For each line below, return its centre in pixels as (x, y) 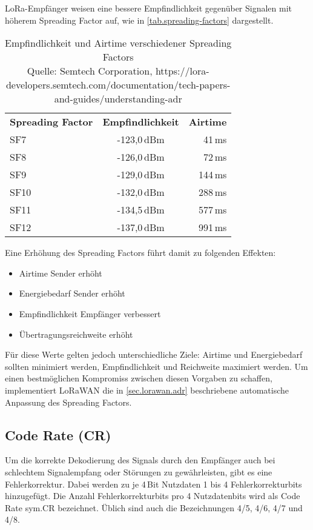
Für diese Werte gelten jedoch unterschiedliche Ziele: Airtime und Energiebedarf (154, 354)
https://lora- (182, 71)
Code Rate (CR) (58, 434)
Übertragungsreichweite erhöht (76, 334)
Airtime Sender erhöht (61, 273)
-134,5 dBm (141, 210)
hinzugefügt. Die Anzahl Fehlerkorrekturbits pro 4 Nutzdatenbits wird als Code (153, 496)
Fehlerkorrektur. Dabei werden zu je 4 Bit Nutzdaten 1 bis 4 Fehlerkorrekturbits (153, 484)
